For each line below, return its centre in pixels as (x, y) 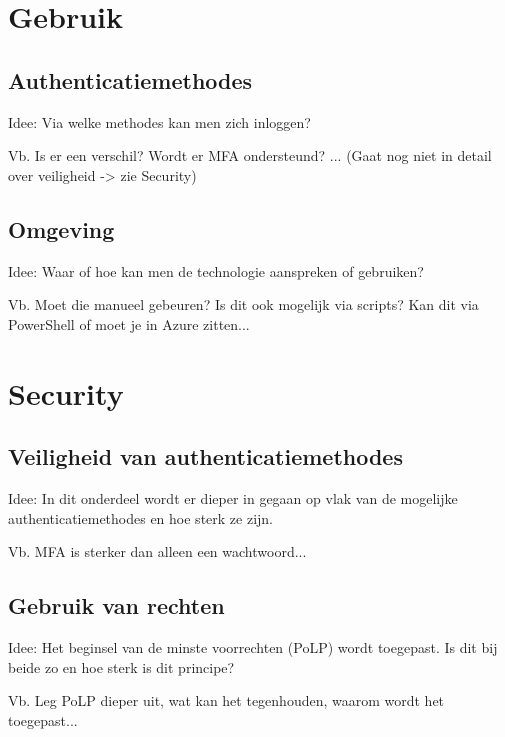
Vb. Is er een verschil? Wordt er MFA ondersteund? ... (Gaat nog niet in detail (250, 155)
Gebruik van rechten (116, 605)
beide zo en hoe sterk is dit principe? (121, 666)
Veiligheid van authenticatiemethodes (205, 456)
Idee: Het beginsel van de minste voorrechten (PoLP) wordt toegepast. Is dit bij (253, 646)
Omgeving (61, 228)
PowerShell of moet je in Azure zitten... (129, 323)
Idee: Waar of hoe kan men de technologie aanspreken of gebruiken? (216, 270)
